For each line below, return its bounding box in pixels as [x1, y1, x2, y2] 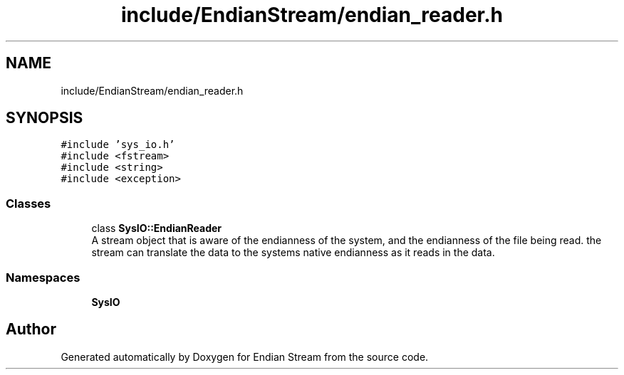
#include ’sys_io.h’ [61, 139, 175, 151]
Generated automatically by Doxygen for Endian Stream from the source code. [61, 350, 429, 363]
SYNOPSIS [6, 109, 83, 127]
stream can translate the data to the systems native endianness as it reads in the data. [91, 246, 495, 259]
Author [6, 320, 56, 339]
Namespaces [6, 270, 80, 285]
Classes [6, 196, 51, 211]
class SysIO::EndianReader [91, 222, 222, 235]
